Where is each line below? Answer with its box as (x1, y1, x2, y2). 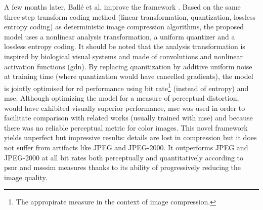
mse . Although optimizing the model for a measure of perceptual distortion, (4, 93, 239, 103)
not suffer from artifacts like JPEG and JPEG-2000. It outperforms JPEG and (4, 142, 248, 152)
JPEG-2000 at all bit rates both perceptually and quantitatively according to (4, 152, 244, 162)
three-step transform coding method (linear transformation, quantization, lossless (4, 11, 256, 22)
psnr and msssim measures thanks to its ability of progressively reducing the (4, 162, 241, 173)
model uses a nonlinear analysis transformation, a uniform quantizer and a (4, 31, 235, 41)
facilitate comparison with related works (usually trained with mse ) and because (4, 112, 253, 123)
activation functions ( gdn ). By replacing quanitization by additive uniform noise (4, 61, 252, 71)
